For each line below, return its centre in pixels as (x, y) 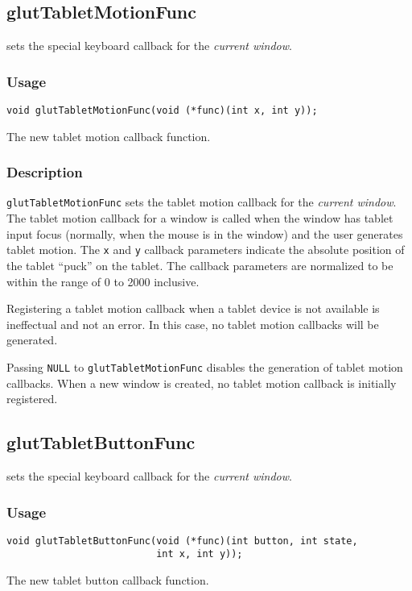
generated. (32, 340)
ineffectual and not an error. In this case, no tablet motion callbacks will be (193, 324)
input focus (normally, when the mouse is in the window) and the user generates (205, 233)
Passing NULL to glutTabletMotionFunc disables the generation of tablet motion (205, 366)
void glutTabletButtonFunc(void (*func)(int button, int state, (182, 541)
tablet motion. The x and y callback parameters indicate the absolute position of (206, 250)
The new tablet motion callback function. (109, 136)
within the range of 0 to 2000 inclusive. (103, 281)
